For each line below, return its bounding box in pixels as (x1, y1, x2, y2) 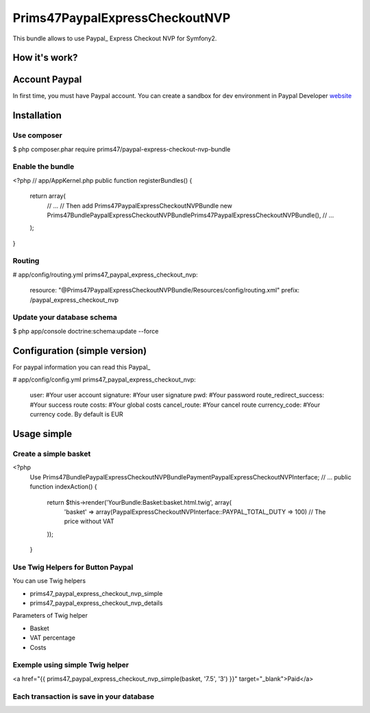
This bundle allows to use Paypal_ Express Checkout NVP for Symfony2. (12, 34, 217, 42)
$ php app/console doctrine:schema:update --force (12, 327, 159, 335)
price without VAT (64, 517, 114, 525)
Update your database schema (12, 312, 118, 322)
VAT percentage (29, 634, 75, 642)
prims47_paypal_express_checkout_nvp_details (29, 599, 163, 608)
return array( (29, 192, 66, 200)
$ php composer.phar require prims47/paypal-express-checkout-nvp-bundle (12, 145, 231, 153)
